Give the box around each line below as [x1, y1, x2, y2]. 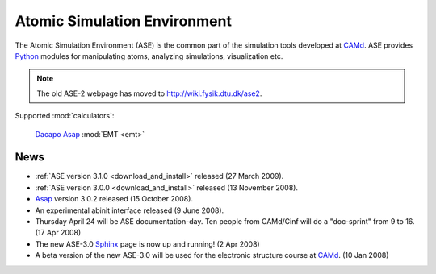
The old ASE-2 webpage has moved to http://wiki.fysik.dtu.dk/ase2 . [36, 89, 262, 98]
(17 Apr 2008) [35, 228, 82, 238]
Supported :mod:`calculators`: [15, 111, 115, 121]
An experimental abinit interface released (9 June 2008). [35, 205, 224, 215]
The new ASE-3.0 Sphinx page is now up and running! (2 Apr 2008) [35, 239, 260, 249]
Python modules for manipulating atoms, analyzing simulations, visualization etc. [15, 51, 283, 60]
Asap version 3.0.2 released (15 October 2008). [35, 194, 194, 204]
